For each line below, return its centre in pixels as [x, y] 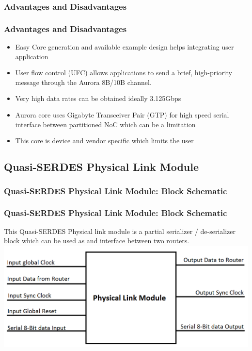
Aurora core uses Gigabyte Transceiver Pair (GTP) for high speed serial [122, 115]
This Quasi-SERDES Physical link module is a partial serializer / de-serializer [120, 231]
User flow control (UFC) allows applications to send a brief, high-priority [124, 73]
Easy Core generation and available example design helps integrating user [125, 47]
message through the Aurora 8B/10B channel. [83, 82]
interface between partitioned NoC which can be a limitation [105, 124]
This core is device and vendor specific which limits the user [104, 141]
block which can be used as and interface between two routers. [97, 241]
